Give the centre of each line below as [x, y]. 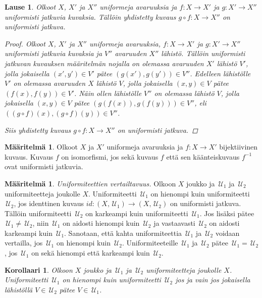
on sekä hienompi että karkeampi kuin [91, 253]
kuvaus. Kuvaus [29, 156]
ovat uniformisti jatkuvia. [44, 166]
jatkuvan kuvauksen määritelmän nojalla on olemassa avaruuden [104, 63]
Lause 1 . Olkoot [30, 7]
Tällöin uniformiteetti [38, 213]
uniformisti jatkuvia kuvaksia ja [54, 53]
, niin [41, 223]
